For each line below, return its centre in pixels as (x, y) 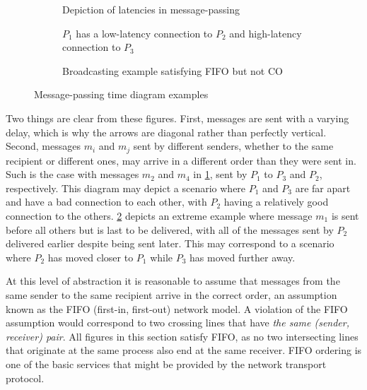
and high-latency (266, 33)
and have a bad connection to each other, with (106, 202)
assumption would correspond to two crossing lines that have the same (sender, (178, 323)
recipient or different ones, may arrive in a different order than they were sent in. (181, 160)
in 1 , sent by (220, 174)
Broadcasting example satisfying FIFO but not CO (173, 70)
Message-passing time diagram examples (121, 94)
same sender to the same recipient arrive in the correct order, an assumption (171, 294)
